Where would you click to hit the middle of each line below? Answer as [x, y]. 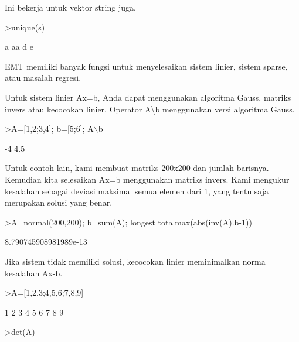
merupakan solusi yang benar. [59, 202]
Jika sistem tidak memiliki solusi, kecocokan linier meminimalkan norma [135, 261]
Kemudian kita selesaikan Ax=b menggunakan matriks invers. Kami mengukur [147, 179]
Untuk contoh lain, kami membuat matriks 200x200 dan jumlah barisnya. [137, 168]
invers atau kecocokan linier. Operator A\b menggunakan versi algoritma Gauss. [150, 109]
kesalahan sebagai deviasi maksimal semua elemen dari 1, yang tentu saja [137, 191]
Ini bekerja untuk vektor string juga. [70, 7]
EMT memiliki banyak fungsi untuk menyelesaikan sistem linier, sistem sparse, [146, 66]
